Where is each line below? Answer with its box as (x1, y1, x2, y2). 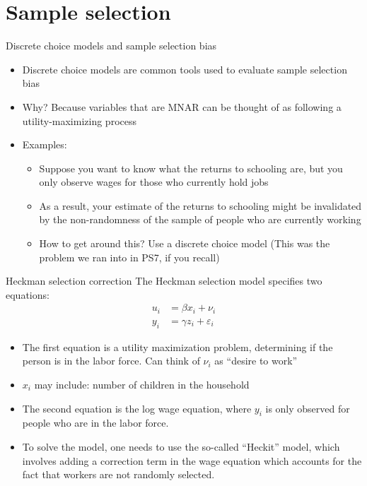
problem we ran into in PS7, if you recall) (39, 249, 220, 264)
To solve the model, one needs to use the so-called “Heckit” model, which (22, 439, 340, 454)
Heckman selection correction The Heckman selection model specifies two (6, 273, 322, 288)
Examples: (22, 137, 67, 152)
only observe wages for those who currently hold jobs (39, 174, 269, 189)
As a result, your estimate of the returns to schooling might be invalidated (39, 198, 362, 213)
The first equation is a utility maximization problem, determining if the (22, 339, 333, 354)
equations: (6, 287, 49, 302)
